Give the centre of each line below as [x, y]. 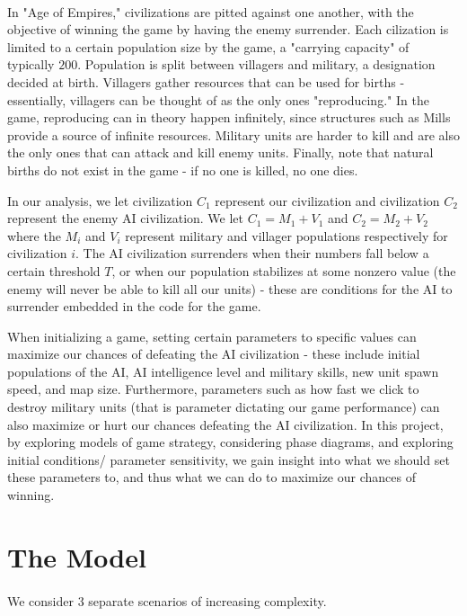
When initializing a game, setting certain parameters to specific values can [212, 336]
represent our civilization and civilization [327, 200]
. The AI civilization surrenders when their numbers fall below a [252, 253]
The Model [77, 556]
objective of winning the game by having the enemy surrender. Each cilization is [228, 29]
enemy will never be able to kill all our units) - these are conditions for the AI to [230, 288]
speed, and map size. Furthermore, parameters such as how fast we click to [213, 389]
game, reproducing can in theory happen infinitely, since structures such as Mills [229, 117]
